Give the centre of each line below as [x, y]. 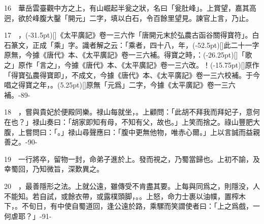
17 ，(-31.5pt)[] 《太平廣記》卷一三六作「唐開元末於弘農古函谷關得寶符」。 [128, 35]
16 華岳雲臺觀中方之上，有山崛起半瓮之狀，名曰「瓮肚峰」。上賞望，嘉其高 [130, 8]
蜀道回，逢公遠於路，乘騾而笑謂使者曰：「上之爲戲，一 [169, 206]
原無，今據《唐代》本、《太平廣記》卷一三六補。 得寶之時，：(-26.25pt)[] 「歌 [128, 55]
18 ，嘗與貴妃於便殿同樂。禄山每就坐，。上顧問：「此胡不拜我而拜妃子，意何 [132, 112]
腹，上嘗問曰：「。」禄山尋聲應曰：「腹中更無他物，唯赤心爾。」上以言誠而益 [128, 132]
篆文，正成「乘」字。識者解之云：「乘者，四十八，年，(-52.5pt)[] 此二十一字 [135, 45]
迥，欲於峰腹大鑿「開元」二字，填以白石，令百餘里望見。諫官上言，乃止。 [128, 18]
